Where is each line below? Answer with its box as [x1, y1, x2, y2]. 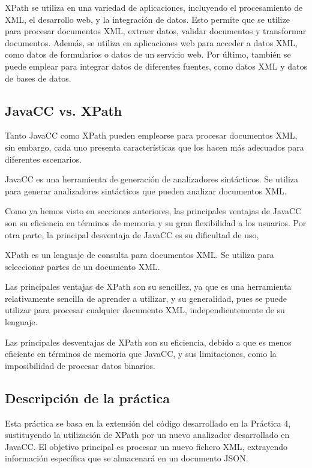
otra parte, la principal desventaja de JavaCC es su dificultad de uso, [5, 228, 259, 241]
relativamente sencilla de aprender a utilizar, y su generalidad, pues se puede [5, 292, 287, 304]
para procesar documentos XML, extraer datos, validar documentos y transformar [5, 25, 307, 37]
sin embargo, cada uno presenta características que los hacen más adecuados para [5, 140, 304, 153]
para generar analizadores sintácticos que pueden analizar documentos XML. [5, 184, 287, 197]
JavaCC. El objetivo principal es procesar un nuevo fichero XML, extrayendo [5, 440, 288, 452]
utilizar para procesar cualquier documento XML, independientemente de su [5, 304, 285, 316]
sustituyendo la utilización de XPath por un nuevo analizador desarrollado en [5, 428, 290, 441]
